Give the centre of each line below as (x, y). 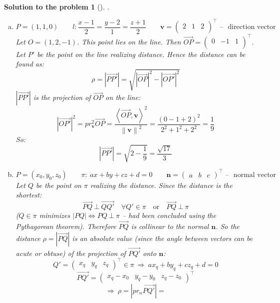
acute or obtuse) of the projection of (71, 253)
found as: (30, 64)
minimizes (55, 215)
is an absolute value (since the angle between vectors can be (162, 238)
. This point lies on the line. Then (129, 41)
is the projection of (62, 97)
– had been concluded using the (169, 215)
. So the (228, 226)
